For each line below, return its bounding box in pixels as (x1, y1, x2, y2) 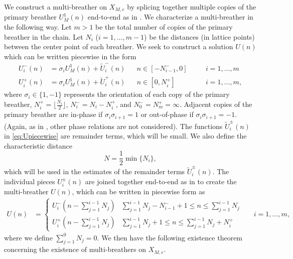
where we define (4, 232, 53, 242)
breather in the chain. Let (4, 31, 83, 42)
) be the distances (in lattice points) (144, 31, 255, 42)
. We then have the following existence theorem (97, 232, 243, 242)
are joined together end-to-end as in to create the (85, 176, 237, 186)
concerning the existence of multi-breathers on (4, 244, 146, 254)
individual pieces (4, 176, 55, 186)
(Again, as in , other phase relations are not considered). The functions (4, 120, 223, 131)
